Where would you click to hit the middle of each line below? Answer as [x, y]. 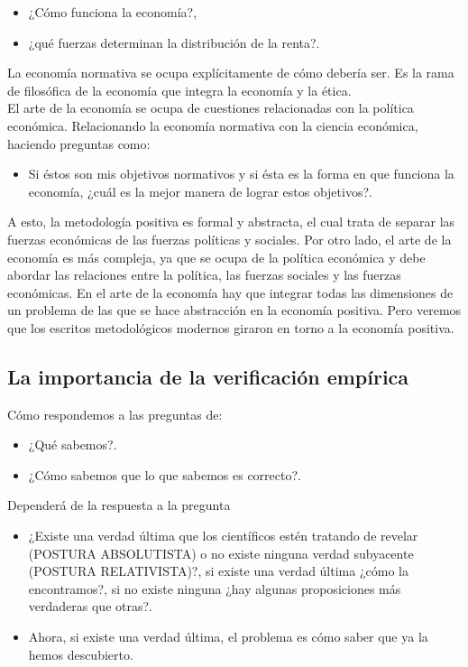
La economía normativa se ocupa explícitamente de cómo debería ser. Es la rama [231, 73]
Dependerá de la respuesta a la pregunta [119, 505]
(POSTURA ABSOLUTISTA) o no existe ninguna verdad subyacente [221, 553]
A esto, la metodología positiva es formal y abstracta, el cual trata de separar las [231, 222]
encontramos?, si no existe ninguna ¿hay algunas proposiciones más [215, 588]
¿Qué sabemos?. [73, 445]
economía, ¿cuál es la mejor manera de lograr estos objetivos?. [200, 191]
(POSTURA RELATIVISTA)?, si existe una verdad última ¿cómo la [218, 571]
